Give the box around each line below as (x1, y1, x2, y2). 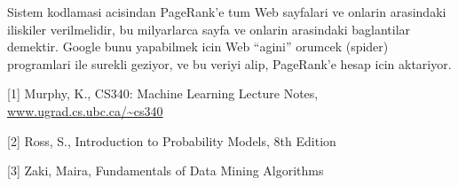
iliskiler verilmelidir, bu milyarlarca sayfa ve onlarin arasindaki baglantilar (7, 19, 411, 38)
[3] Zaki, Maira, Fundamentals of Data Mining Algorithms (7, 161, 324, 180)
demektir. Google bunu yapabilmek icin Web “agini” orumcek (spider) (7, 37, 389, 56)
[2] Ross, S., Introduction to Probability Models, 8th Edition (7, 131, 336, 150)
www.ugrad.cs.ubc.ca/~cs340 (7, 101, 163, 120)
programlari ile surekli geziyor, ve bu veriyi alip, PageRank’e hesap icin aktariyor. (7, 54, 452, 73)
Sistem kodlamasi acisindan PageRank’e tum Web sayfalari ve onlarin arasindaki (7, 3, 446, 20)
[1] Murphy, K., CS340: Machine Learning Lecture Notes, (7, 84, 319, 103)
